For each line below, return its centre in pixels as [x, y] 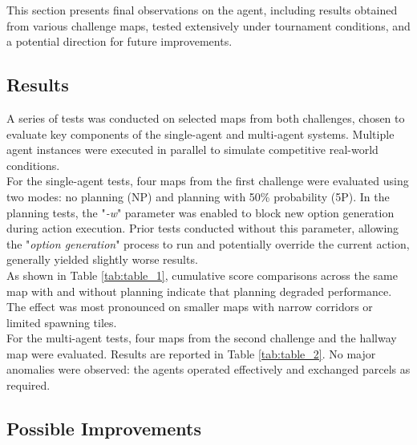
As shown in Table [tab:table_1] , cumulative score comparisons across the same [202, 275]
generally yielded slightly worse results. [102, 259]
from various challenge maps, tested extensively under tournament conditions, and [208, 25]
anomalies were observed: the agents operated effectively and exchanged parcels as [208, 369]
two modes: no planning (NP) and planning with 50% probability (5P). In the [198, 196]
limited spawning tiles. [62, 322]
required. [28, 385]
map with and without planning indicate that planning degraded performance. [199, 291]
